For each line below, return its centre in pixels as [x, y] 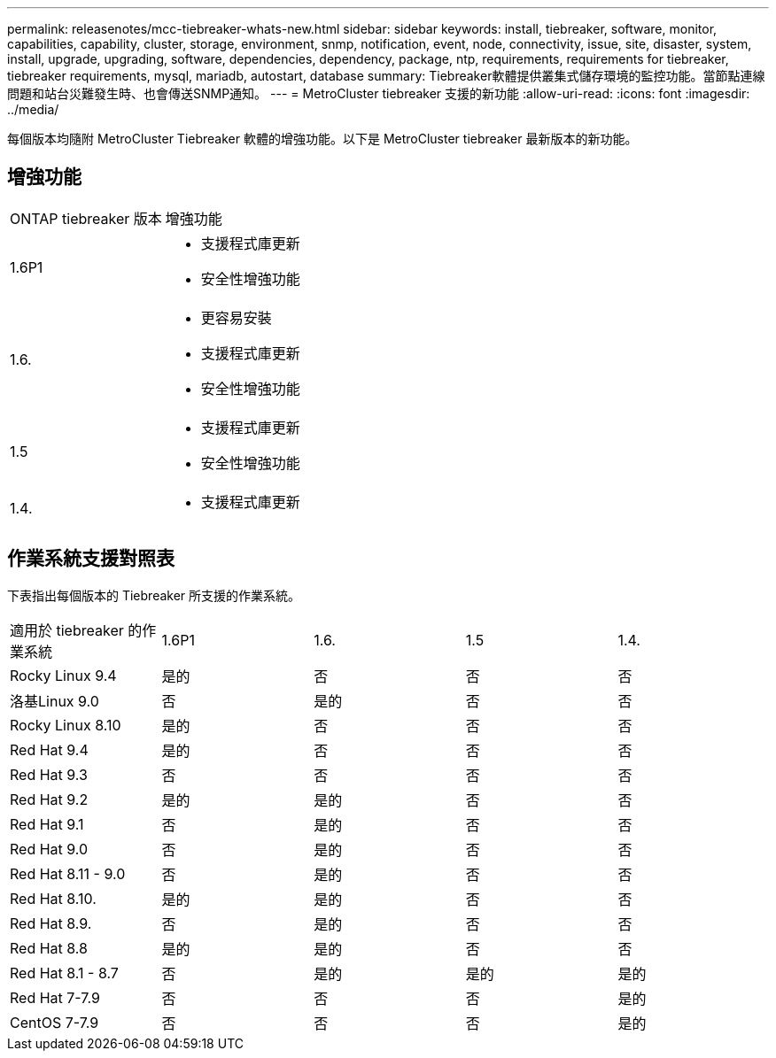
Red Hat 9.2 [49, 799]
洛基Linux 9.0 [54, 701]
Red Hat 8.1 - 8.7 [64, 973]
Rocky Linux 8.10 [66, 725]
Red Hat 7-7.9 [55, 997]
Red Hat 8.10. [53, 898]
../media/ [33, 109]
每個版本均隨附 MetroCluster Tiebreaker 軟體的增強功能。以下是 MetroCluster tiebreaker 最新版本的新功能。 [322, 139]
